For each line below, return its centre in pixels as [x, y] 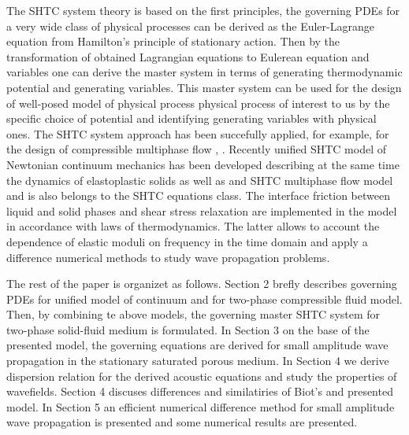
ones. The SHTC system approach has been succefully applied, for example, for [198, 133]
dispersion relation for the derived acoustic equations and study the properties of [202, 376]
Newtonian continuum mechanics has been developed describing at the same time [203, 164]
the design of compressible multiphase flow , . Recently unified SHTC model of [196, 149]
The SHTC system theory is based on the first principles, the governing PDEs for [203, 10]
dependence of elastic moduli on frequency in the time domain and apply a [187, 241]
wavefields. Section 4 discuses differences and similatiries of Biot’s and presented [200, 391]
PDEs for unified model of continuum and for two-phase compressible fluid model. [204, 299]
